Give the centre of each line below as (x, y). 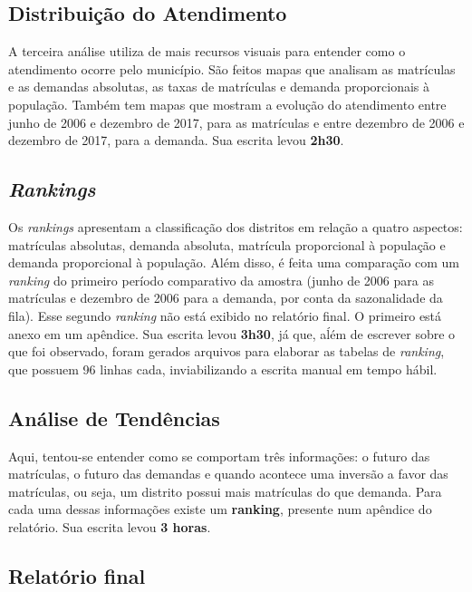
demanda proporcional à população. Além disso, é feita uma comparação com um (234, 262)
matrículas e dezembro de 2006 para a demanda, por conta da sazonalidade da (226, 298)
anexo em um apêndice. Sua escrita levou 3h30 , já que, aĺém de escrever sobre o (232, 333)
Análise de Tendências (114, 417)
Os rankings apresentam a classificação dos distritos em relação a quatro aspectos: (236, 226)
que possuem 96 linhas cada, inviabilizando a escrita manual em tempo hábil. (223, 369)
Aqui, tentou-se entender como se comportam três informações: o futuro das (219, 456)
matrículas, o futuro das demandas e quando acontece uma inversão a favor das (228, 474)
